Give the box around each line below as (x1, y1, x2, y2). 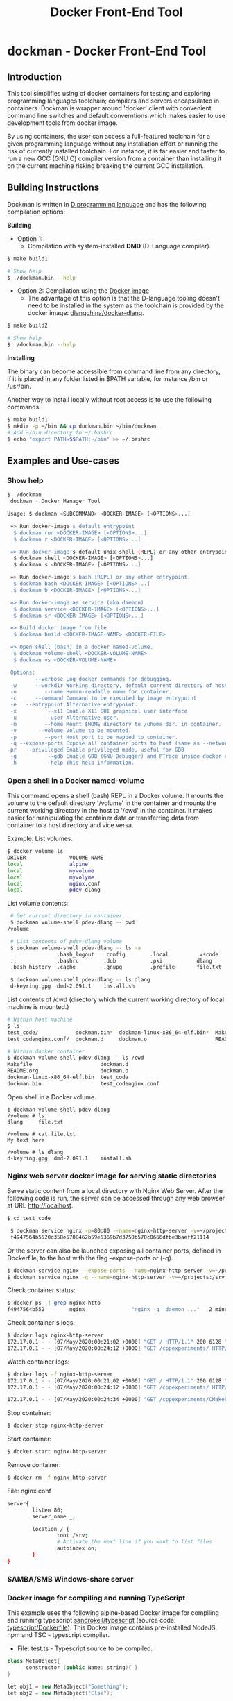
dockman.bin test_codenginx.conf (7, 1080, 159, 1087)
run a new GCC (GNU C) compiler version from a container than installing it (7, 154, 222, 162)
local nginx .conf (7, 880, 101, 887)
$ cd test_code (7, 1215, 51, 1222)
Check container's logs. (7, 1319, 75, 1327)
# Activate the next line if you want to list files (56, 1539, 213, 1546)
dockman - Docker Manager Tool (10, 498, 101, 505)
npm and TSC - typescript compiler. (7, 1631, 110, 1639)
